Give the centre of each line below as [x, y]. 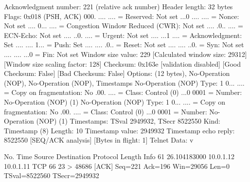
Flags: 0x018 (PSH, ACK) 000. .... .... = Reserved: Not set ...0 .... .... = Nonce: [122, 16]
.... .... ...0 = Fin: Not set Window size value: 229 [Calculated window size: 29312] [125, 54]
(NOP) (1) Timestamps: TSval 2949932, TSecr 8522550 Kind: [128, 121]
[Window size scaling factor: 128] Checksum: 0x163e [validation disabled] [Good [122, 64]
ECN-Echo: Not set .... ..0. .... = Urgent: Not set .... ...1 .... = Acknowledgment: [123, 35]
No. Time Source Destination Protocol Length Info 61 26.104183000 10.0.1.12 [119, 156]
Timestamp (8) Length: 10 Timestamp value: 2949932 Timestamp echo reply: [119, 130]
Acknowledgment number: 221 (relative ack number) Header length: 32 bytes [118, 6]
